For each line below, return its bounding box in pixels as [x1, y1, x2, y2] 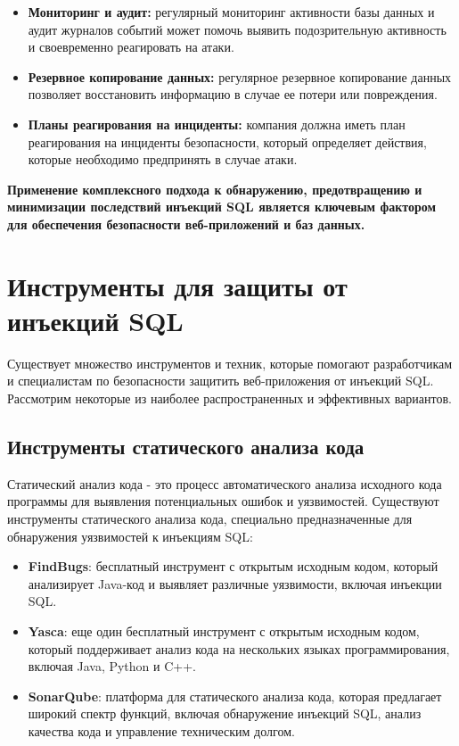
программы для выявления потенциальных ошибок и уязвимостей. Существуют [7, 492, 439, 510]
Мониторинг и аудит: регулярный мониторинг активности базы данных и [28, 3, 435, 21]
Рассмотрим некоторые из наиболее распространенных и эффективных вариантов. [7, 389, 452, 408]
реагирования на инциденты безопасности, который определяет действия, [28, 132, 427, 151]
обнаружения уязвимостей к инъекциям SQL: [7, 526, 253, 545]
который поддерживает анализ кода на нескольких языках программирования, [28, 639, 450, 658]
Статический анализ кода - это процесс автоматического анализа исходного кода [7, 474, 442, 493]
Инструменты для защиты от [7, 267, 348, 303]
